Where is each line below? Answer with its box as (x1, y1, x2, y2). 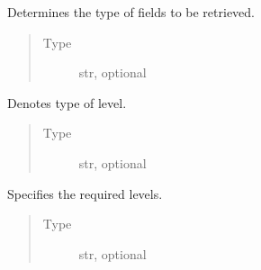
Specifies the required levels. (7, 184, 163, 202)
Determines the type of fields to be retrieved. (7, 3, 256, 21)
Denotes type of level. (7, 93, 127, 112)
